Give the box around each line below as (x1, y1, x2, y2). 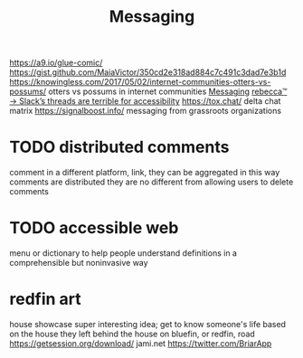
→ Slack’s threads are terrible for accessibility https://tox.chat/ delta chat (9, 96, 281, 107)
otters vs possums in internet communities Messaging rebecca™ (48, 86, 288, 97)
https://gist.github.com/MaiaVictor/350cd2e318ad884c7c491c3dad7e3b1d (9, 67, 287, 78)
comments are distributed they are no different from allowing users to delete (9, 176, 294, 187)
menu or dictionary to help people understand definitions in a (9, 248, 238, 259)
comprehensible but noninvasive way (9, 258, 148, 268)
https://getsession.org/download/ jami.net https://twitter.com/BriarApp (9, 338, 272, 349)
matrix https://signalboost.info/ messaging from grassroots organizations (9, 106, 282, 117)
